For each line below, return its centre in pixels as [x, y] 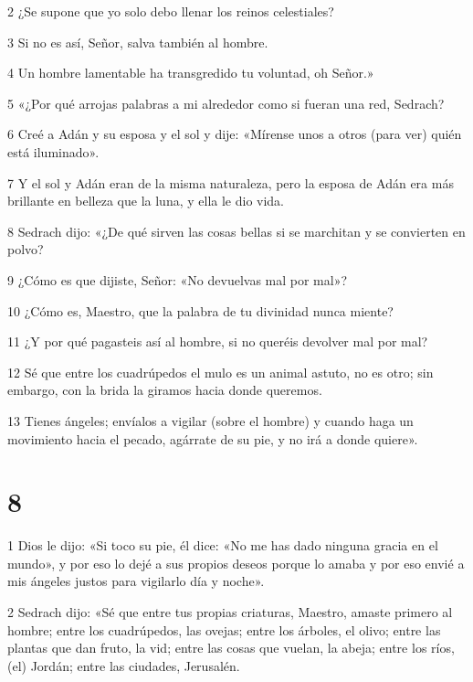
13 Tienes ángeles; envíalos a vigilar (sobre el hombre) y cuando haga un [210, 420]
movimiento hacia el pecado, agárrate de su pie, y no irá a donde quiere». [213, 438]
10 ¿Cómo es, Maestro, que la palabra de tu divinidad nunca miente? [200, 310]
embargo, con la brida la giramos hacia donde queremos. [165, 390]
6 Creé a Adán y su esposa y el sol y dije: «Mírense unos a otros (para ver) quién [235, 134]
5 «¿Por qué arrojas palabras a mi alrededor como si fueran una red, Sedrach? [226, 103]
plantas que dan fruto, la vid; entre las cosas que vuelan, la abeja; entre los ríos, [231, 648]
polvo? [26, 249]
